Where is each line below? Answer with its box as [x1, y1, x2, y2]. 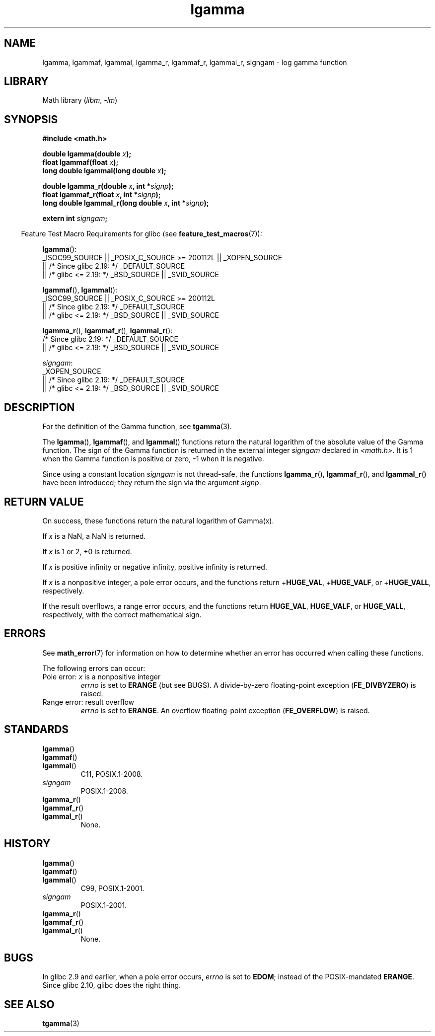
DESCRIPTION [4, 401, 75, 414]
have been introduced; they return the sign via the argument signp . [42, 478, 261, 487]
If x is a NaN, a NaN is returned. [42, 531, 146, 540]
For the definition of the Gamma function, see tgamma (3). [42, 422, 232, 431]
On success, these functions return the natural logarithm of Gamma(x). [42, 516, 274, 525]
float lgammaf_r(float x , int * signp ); [42, 190, 161, 199]
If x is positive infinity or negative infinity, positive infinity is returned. [42, 562, 267, 571]
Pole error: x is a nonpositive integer [42, 672, 161, 681]
